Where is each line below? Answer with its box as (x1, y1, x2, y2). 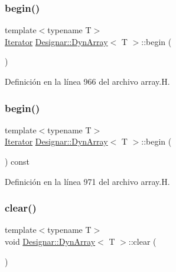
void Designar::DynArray (5, 235, 96, 247)
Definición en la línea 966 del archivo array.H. (5, 75, 170, 87)
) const (5, 155, 30, 167)
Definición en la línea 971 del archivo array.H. (5, 175, 170, 187)
